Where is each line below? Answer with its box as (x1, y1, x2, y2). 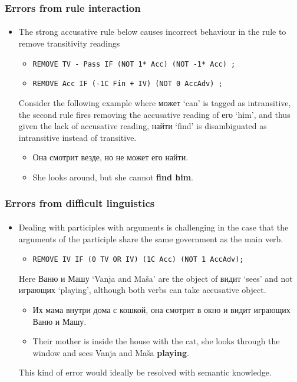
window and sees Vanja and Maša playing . (32, 346, 189, 358)
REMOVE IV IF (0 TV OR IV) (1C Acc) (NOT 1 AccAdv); (32, 255, 244, 264)
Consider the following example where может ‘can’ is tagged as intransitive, (18, 96, 291, 108)
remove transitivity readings (18, 37, 120, 50)
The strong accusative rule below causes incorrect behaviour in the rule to (18, 25, 286, 38)
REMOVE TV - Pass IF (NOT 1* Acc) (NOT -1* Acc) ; (32, 60, 236, 68)
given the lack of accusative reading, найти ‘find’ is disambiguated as (18, 120, 267, 132)
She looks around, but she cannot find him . (32, 170, 193, 183)
